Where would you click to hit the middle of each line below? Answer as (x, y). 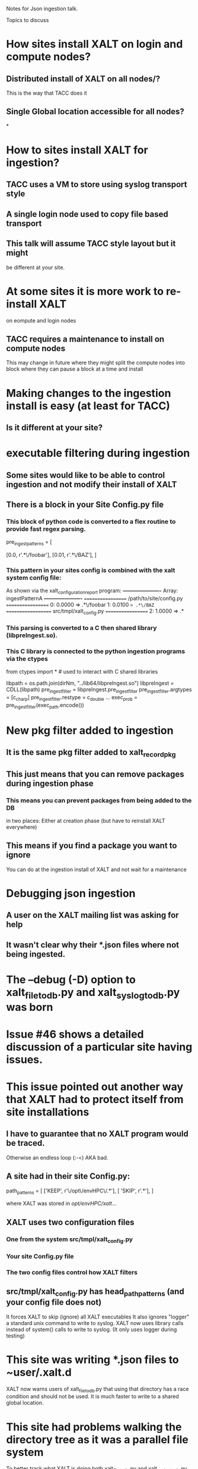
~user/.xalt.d (39, 1372)
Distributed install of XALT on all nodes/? (83, 79)
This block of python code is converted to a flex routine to (91, 521)
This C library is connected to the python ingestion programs (96, 651)
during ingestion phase (50, 783)
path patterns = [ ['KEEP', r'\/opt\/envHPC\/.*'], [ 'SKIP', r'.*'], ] (80, 1191)
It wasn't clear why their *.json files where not (93, 945)
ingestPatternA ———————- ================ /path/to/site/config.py (95, 599)
